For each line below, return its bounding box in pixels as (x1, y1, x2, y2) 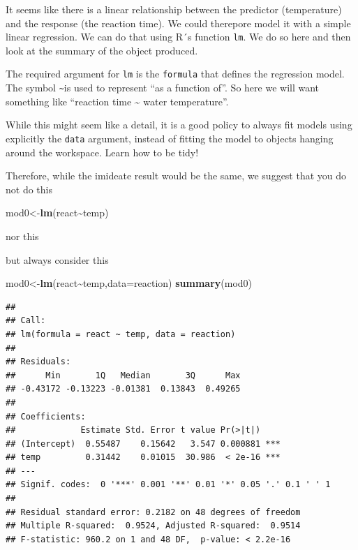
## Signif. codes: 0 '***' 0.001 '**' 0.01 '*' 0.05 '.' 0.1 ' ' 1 (6, 480, 331, 490)
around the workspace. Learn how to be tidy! (6, 144, 199, 159)
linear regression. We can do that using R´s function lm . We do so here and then (6, 29, 351, 44)
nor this (6, 228, 39, 243)
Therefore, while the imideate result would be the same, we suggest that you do (6, 168, 347, 183)
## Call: (6, 315, 46, 326)
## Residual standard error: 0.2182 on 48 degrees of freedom (6, 507, 301, 517)
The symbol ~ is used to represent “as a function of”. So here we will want (6, 80, 320, 95)
